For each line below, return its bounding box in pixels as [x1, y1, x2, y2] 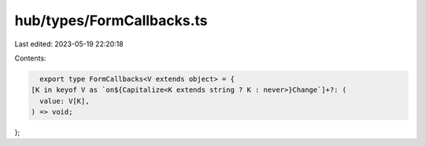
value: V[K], [39, 97, 90, 105]
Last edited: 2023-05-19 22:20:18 [14, 39, 124, 49]
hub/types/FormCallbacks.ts [14, 12, 208, 29]
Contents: [14, 53, 46, 63]
